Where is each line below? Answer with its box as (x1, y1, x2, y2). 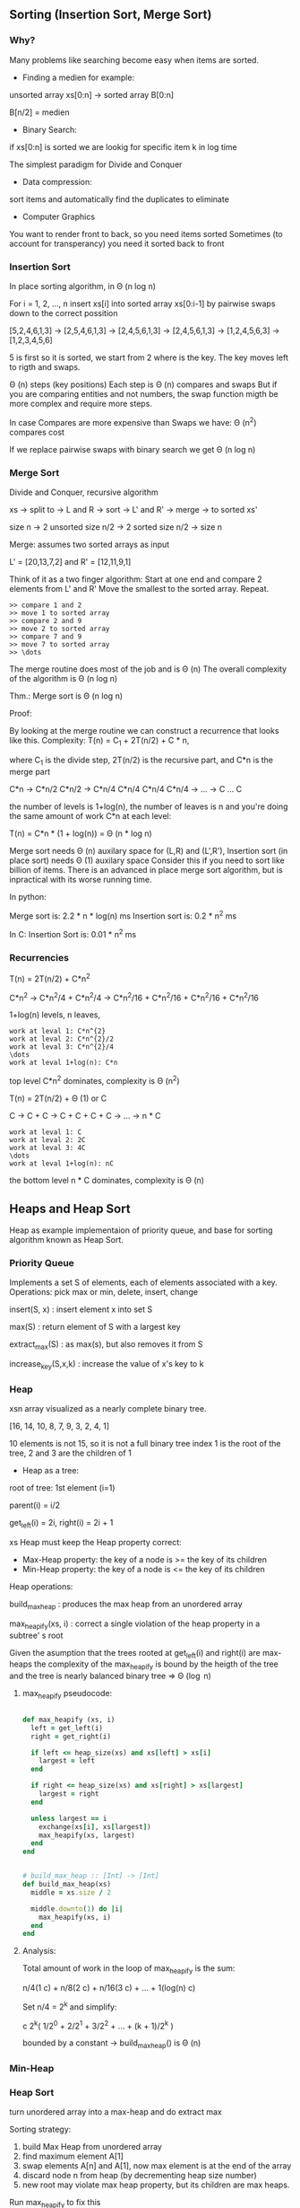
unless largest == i (30, 1814, 107, 1823)
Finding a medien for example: (21, 72, 135, 83)
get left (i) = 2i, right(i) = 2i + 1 (9, 1517, 114, 1530)
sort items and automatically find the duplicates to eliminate (9, 193, 230, 205)
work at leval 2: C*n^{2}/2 (9, 1034, 115, 1044)
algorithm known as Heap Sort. (9, 1234, 124, 1245)
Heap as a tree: (21, 1465, 79, 1476)
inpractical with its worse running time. (9, 874, 152, 884)
